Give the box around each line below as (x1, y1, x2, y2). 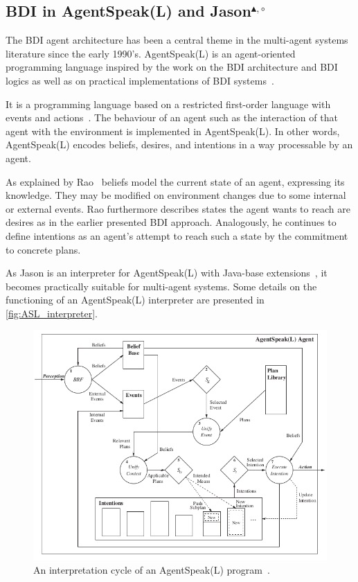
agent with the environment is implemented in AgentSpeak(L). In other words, (6, 123, 340, 138)
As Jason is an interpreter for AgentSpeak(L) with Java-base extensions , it (6, 265, 328, 280)
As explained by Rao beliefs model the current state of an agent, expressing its (6, 174, 345, 188)
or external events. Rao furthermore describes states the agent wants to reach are (6, 201, 350, 215)
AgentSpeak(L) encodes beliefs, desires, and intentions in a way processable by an (6, 137, 353, 152)
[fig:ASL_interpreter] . (6, 306, 98, 320)
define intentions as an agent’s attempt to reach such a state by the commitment (6, 228, 348, 242)
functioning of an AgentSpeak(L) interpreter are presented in (6, 292, 265, 307)
